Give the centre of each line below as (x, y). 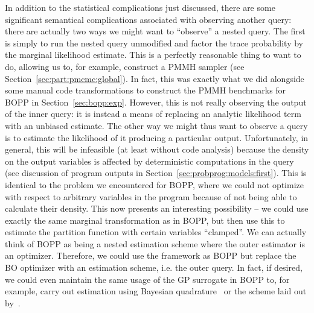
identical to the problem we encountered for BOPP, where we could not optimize (154, 184)
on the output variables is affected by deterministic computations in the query (149, 161)
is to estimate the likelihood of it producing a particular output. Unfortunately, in (157, 137)
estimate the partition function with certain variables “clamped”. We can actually (156, 232)
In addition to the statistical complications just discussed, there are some (140, 7)
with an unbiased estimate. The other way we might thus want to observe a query (156, 125)
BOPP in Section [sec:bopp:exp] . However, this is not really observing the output (156, 102)
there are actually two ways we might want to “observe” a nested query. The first (155, 31)
